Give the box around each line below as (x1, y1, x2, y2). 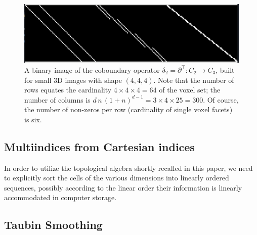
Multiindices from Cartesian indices (4, 138, 195, 154)
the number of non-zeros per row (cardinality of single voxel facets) (24, 104, 233, 115)
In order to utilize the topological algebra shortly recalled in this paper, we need (4, 162, 253, 173)
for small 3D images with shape (24, 74, 122, 85)
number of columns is (24, 94, 91, 105)
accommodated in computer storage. (4, 192, 117, 203)
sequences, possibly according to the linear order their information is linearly (4, 182, 242, 193)
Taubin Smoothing (4, 217, 103, 232)
